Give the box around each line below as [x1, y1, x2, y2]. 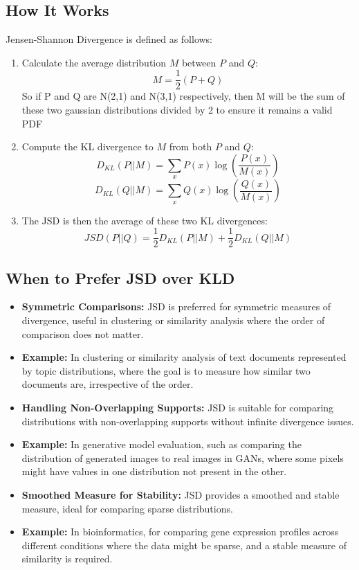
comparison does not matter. [21, 326, 144, 341]
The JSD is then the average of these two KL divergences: [21, 213, 268, 227]
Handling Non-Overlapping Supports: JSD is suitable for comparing [21, 400, 334, 415]
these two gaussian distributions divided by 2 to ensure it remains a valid [21, 103, 333, 117]
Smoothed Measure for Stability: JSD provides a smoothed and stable [21, 488, 340, 501]
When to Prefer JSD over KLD [6, 267, 235, 288]
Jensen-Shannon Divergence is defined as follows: [6, 32, 213, 46]
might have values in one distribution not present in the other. [21, 464, 287, 479]
